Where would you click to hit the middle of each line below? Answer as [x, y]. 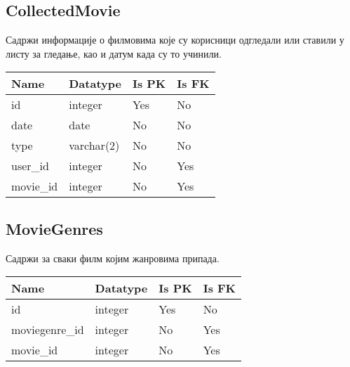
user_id [30, 166]
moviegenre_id [48, 330]
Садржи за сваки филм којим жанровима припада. [113, 258]
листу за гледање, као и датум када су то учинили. [114, 53]
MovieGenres [54, 228]
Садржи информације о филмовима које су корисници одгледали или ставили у [175, 40]
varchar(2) [94, 146]
